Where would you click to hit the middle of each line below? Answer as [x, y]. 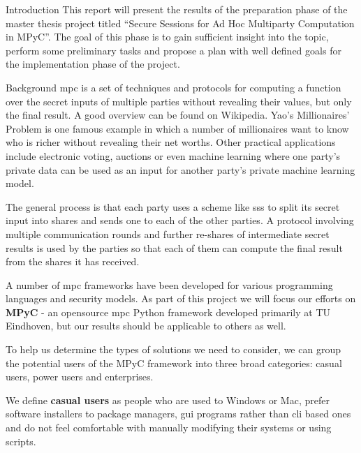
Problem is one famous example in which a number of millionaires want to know [177, 128]
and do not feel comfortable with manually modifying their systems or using [169, 428]
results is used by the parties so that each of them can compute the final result [174, 247]
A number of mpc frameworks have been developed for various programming [169, 284]
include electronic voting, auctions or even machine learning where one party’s [173, 155]
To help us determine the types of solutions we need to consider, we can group [173, 349]
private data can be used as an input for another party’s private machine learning [180, 169]
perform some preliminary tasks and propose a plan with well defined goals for [174, 50]
